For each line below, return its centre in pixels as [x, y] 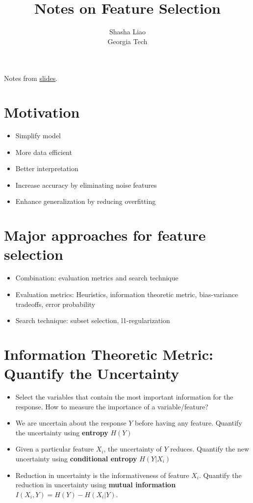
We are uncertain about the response [71, 423]
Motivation [42, 112]
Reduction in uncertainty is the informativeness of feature [102, 475]
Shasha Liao [127, 32]
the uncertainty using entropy [62, 432]
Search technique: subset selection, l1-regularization [93, 320]
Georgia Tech [127, 41]
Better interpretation [47, 168]
